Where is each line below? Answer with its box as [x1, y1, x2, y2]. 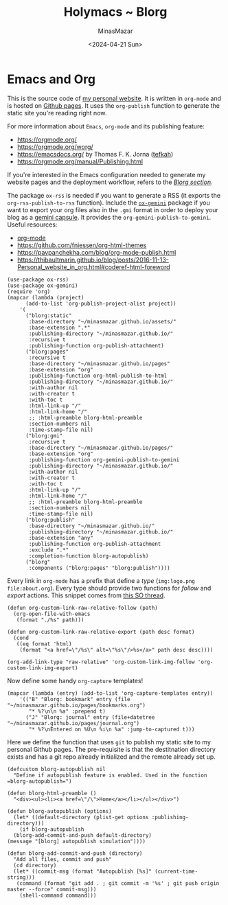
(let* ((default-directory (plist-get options [13, 814, 149, 821]
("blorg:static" [25, 312, 72, 319]
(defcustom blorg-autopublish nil [7, 766, 106, 772]
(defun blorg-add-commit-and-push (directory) [7, 849, 143, 857]
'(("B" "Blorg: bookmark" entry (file [19, 696, 130, 702]
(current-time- [154, 868, 198, 875]
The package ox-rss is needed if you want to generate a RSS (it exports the [7, 191, 221, 199]
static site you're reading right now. [7, 108, 107, 117]
